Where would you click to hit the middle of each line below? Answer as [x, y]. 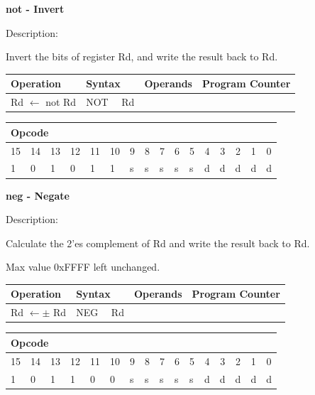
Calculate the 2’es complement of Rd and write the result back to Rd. [158, 243]
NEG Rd [100, 312]
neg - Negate [38, 195]
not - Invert [35, 9]
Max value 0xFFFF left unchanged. [83, 267]
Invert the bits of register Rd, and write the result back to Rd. [142, 56]
